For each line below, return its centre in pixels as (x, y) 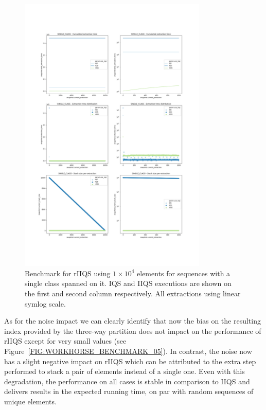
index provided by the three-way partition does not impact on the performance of (133, 331)
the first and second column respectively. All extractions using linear (133, 293)
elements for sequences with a (184, 273)
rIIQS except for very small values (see (65, 341)
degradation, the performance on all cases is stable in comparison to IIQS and (127, 381)
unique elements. (30, 401)
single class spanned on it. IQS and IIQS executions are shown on (128, 283)
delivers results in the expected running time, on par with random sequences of (129, 391)
